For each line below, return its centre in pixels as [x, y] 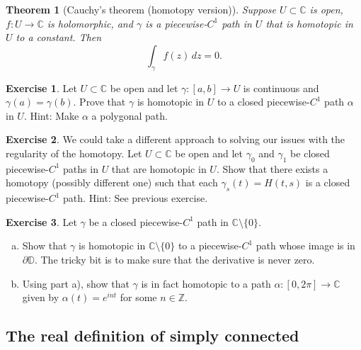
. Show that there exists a [272, 168]
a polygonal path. [130, 115]
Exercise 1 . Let [41, 87]
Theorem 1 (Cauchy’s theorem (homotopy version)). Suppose [141, 9]
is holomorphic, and [90, 23]
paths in [81, 168]
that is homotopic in [309, 23]
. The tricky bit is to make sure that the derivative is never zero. [174, 259]
